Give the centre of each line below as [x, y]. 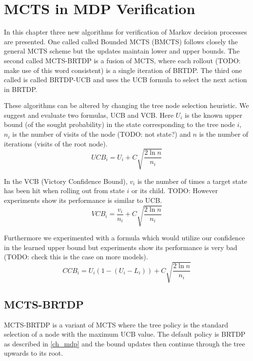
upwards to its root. [34, 353]
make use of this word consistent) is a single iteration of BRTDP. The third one [123, 70]
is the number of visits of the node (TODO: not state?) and [101, 134]
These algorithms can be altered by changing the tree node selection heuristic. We [126, 105]
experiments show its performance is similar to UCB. [83, 200]
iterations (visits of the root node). [56, 143]
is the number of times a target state [192, 181]
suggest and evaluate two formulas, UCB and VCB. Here [89, 115]
